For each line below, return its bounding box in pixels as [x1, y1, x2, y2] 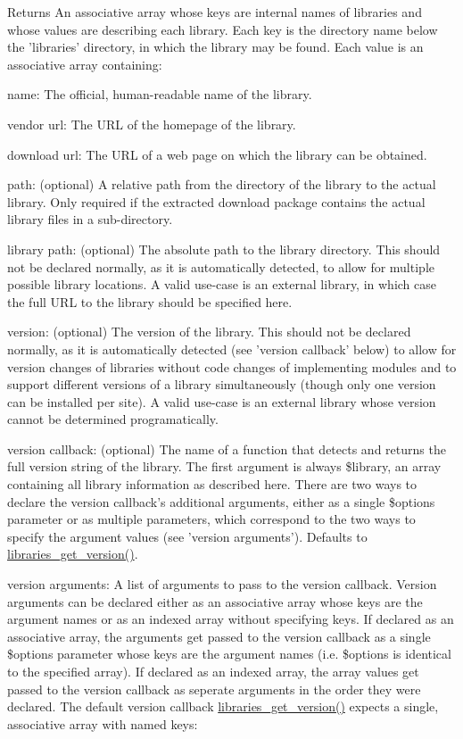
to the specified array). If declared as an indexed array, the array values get [7, 662, 419, 680]
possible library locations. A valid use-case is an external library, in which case [7, 275, 437, 294]
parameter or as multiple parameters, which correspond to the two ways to [7, 510, 416, 528]
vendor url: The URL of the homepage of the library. [7, 114, 296, 133]
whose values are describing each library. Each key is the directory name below [7, 20, 438, 38]
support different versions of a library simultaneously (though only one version [7, 375, 436, 394]
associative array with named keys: [7, 714, 198, 733]
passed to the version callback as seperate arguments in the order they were [7, 679, 421, 698]
